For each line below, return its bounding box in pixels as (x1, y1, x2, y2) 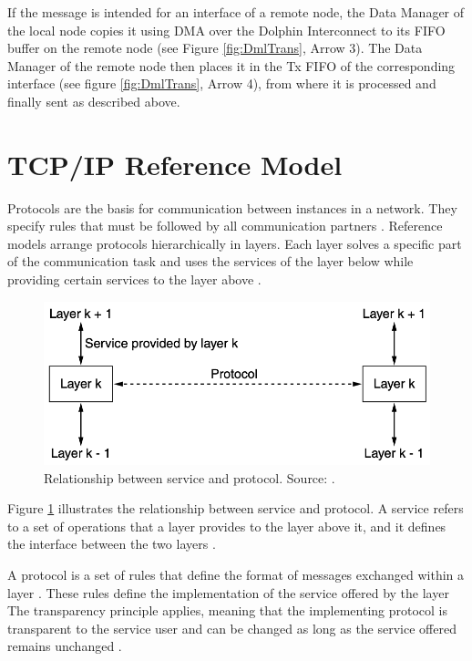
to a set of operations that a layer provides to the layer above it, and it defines (7, 516, 446, 535)
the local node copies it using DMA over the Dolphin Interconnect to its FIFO (7, 20, 446, 39)
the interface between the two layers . (7, 534, 216, 553)
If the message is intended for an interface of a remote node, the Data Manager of (7, 3, 465, 21)
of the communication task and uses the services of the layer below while (7, 252, 414, 271)
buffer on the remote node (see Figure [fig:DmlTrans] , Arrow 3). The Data (7, 38, 423, 57)
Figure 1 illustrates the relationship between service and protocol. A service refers (7, 499, 464, 518)
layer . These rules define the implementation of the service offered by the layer (7, 583, 449, 602)
